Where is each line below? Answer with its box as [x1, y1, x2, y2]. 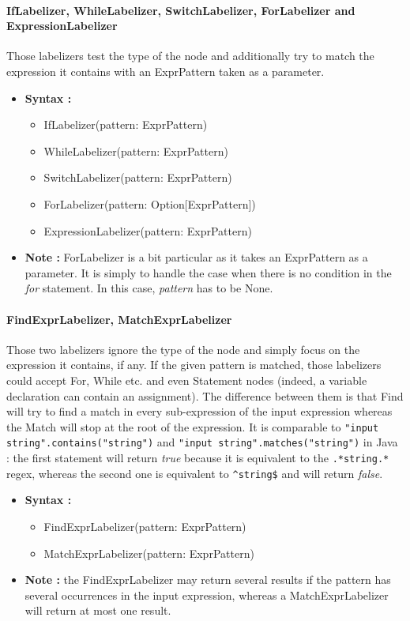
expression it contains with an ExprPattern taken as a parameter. [6, 62, 325, 79]
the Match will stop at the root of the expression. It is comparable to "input [6, 418, 379, 435]
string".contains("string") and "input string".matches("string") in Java [6, 434, 398, 450]
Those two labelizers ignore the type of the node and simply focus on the [6, 341, 360, 357]
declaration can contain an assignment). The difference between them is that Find [6, 387, 404, 404]
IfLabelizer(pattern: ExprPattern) [43, 116, 208, 133]
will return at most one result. [24, 602, 171, 619]
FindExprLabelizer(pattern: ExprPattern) [43, 517, 246, 534]
